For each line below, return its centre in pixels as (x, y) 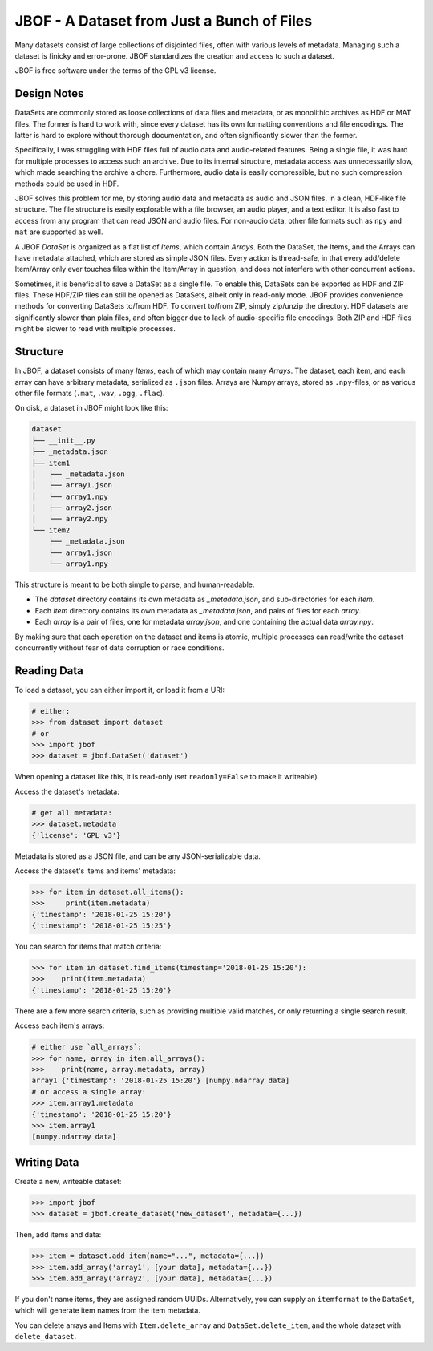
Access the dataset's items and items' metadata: (95, 871)
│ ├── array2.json (72, 508)
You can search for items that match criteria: (88, 947)
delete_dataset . (46, 1337)
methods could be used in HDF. (67, 184)
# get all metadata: (72, 813)
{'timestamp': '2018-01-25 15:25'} (101, 926)
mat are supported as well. (59, 232)
